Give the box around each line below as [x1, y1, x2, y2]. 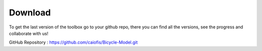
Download [9, 7, 51, 18]
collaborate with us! [9, 30, 49, 36]
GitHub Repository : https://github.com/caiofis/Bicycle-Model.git [9, 39, 138, 45]
